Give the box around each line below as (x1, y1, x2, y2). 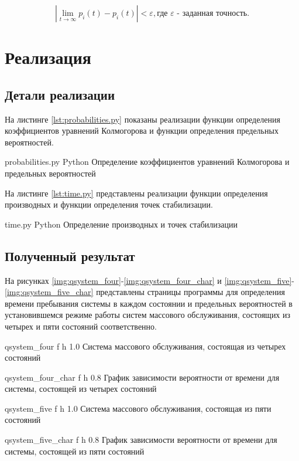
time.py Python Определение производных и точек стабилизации (5, 218, 238, 230)
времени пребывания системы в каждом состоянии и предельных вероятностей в (5, 297, 293, 309)
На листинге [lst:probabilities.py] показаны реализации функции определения (5, 113, 280, 125)
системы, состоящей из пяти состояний (5, 445, 145, 457)
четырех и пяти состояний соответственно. (5, 320, 157, 332)
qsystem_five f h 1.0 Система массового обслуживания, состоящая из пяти (5, 402, 271, 414)
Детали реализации (5, 85, 115, 103)
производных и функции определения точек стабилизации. (5, 198, 213, 211)
